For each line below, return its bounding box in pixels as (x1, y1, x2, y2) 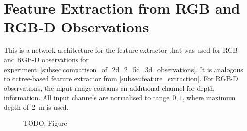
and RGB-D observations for (4, 54, 89, 64)
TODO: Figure (23, 118, 67, 128)
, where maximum (182, 92, 236, 102)
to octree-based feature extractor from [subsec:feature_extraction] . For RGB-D (4, 73, 238, 84)
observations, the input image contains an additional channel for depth (4, 83, 214, 93)
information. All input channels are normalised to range (4, 92, 170, 102)
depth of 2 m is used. (4, 102, 69, 112)
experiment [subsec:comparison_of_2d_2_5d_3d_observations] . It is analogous (4, 64, 243, 74)
